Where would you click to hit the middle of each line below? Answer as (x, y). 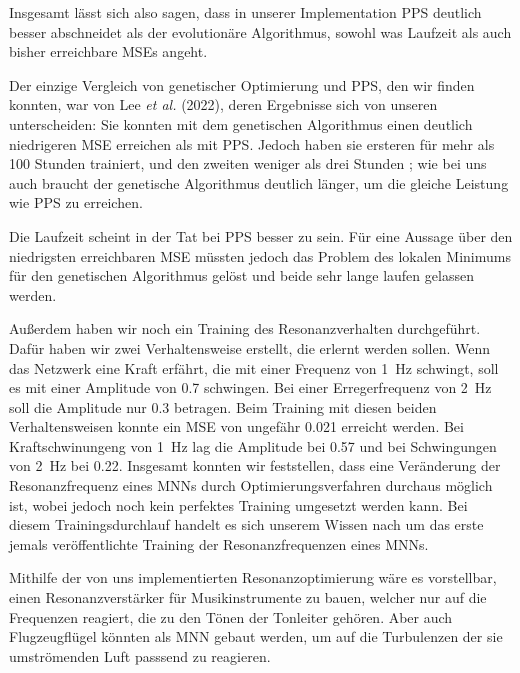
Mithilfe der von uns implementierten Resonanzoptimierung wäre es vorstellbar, (253, 577)
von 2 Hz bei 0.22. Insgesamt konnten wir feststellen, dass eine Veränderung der (255, 465)
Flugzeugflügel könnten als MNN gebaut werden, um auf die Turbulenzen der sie (256, 636)
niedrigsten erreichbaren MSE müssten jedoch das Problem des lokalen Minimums (260, 255)
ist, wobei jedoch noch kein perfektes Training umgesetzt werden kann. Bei (238, 504)
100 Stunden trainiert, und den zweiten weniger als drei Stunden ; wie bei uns (248, 163)
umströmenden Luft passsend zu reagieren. (140, 655)
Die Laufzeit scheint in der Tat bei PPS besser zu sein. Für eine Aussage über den (261, 235)
